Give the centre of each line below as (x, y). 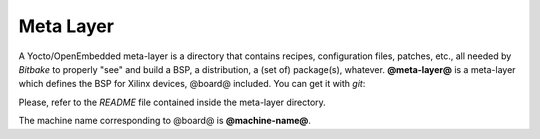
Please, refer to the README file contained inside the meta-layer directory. (172, 102)
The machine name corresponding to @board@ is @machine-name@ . (165, 121)
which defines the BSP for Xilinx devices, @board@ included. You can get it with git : (192, 84)
